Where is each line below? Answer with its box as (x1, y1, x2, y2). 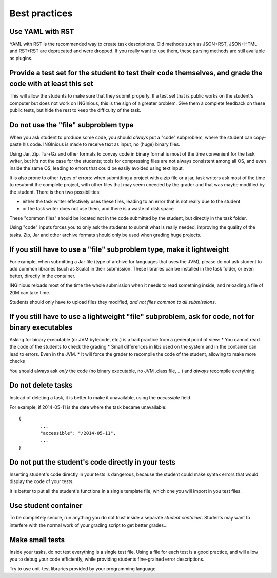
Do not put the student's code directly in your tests (9, 457, 176, 467)
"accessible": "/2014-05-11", (40, 430, 116, 436)
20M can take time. (9, 290, 51, 296)
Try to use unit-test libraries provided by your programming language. (9, 565, 157, 572)
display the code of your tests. (9, 478, 74, 485)
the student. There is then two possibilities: (9, 189, 101, 195)
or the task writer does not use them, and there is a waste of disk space (22, 205, 174, 211)
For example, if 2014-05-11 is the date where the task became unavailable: (9, 403, 167, 410)
